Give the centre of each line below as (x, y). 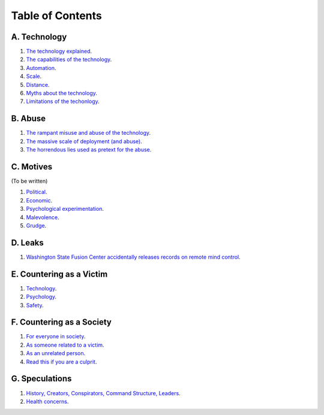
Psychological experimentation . (65, 209)
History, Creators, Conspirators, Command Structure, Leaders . (103, 393)
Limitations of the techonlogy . (63, 101)
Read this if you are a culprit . (61, 362)
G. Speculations (41, 379)
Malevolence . (43, 217)
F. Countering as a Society (61, 322)
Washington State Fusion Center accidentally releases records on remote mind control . (133, 257)
